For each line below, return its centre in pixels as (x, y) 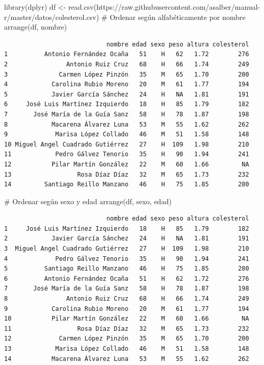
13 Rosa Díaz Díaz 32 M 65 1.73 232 (127, 174)
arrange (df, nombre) (36, 27)
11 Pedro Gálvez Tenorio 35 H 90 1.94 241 (127, 154)
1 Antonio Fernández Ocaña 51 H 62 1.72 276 (127, 54)
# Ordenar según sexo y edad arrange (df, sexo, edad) (88, 201)
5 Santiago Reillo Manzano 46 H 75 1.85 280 (127, 269)
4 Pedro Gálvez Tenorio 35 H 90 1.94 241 (127, 259)
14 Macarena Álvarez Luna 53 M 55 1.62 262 (127, 359)
